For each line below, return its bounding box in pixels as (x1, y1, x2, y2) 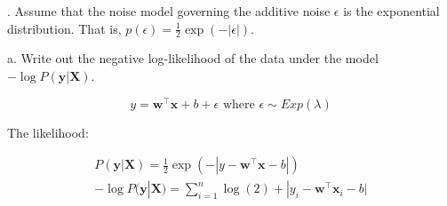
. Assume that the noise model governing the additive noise (7, 2, 331, 20)
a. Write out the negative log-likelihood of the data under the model (7, 49, 379, 67)
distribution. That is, (7, 19, 122, 37)
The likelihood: (7, 123, 89, 141)
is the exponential (343, 2, 440, 20)
